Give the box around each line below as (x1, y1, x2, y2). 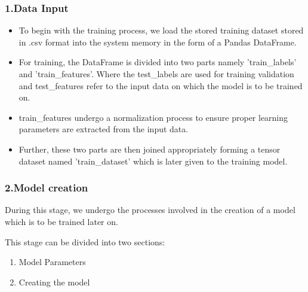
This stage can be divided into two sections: (5, 235, 165, 248)
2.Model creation (5, 180, 88, 195)
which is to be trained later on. (5, 215, 118, 227)
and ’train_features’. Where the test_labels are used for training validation (19, 68, 294, 80)
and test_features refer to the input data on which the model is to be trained (19, 79, 303, 92)
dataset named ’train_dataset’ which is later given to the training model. (19, 154, 288, 167)
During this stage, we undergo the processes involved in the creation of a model (5, 203, 295, 216)
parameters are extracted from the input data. (19, 123, 189, 135)
